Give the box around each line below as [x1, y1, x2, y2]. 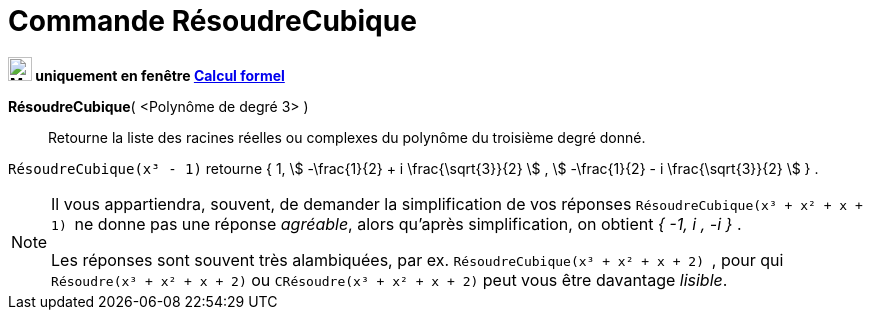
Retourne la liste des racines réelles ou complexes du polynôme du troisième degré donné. [48, 128, 646, 146]
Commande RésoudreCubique [8, 4, 417, 38]
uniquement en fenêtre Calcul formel [35, 66, 285, 84]
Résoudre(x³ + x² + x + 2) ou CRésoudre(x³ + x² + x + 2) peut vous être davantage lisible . [51, 269, 728, 290]
